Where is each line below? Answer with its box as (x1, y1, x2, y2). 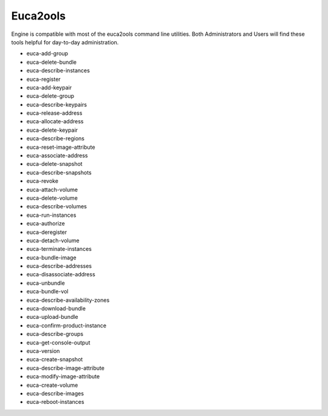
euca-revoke (26, 177, 59, 185)
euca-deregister (26, 228, 67, 236)
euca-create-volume (26, 381, 78, 389)
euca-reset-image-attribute (26, 143, 95, 151)
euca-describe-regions (26, 135, 85, 142)
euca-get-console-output (26, 339, 91, 346)
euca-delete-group (26, 92, 75, 100)
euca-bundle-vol (26, 288, 69, 295)
